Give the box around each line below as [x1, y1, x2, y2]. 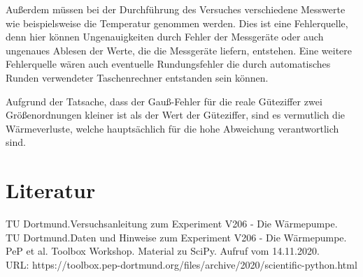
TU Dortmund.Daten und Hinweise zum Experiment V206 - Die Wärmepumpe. [6, 230, 347, 244]
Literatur [6, 176, 96, 204]
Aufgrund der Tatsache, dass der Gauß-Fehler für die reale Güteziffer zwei [6, 93, 322, 108]
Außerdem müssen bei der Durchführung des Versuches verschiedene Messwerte [6, 2, 346, 16]
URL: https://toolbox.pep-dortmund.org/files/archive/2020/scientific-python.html [6, 257, 357, 271]
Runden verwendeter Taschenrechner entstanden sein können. [6, 70, 269, 84]
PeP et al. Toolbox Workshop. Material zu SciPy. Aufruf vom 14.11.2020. [6, 244, 320, 258]
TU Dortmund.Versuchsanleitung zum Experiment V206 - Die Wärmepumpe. [6, 216, 338, 231]
